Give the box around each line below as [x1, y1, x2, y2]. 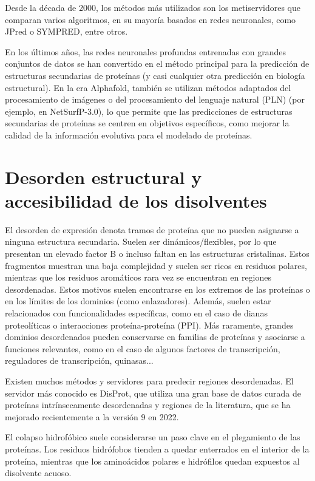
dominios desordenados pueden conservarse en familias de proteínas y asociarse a [5, 330, 305, 343]
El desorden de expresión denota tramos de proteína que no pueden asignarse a [5, 223, 299, 236]
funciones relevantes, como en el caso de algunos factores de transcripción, [5, 342, 280, 355]
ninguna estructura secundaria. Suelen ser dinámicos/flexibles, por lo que [5, 235, 277, 248]
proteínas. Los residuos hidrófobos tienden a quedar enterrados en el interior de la [5, 442, 310, 455]
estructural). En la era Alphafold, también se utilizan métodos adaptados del [5, 81, 291, 94]
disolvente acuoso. [5, 466, 72, 479]
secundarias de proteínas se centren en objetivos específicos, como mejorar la [5, 117, 290, 129]
